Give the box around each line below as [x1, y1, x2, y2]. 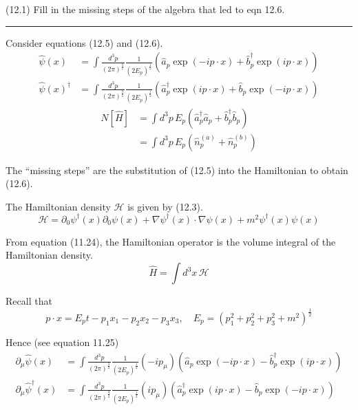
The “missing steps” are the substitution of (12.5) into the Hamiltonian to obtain [6, 162, 348, 177]
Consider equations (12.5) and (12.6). [6, 35, 163, 50]
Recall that [6, 294, 52, 308]
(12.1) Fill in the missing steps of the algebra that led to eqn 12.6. [6, 2, 285, 16]
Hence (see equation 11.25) [6, 334, 119, 349]
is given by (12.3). [127, 199, 203, 213]
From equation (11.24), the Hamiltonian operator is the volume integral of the [6, 234, 336, 248]
